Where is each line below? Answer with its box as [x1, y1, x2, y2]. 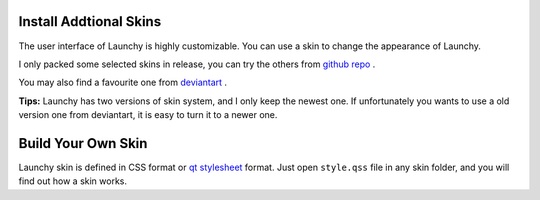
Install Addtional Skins [18, 13, 162, 30]
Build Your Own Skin [18, 135, 148, 152]
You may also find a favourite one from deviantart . [18, 76, 228, 89]
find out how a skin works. [18, 175, 128, 187]
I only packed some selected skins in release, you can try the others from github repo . [18, 58, 376, 70]
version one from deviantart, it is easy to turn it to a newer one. [18, 109, 278, 121]
